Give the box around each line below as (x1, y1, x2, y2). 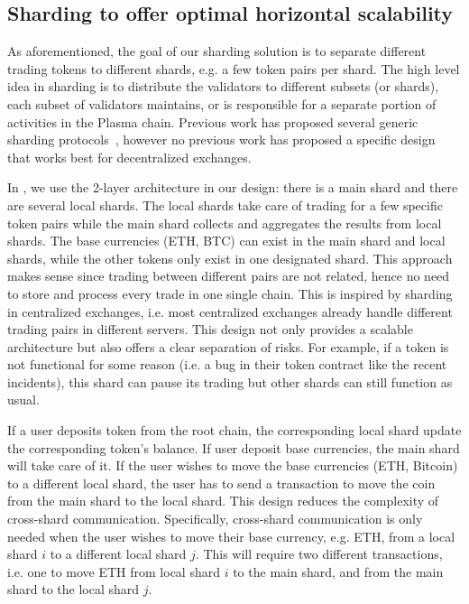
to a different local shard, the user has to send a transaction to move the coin (7, 473, 436, 492)
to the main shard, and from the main (233, 562, 444, 581)
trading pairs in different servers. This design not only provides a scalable (7, 320, 413, 339)
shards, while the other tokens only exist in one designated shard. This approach (7, 248, 453, 267)
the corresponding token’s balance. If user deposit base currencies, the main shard (7, 438, 460, 457)
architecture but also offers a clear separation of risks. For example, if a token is (7, 337, 449, 356)
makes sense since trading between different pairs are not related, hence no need (7, 266, 450, 285)
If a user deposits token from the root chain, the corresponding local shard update (7, 421, 462, 440)
